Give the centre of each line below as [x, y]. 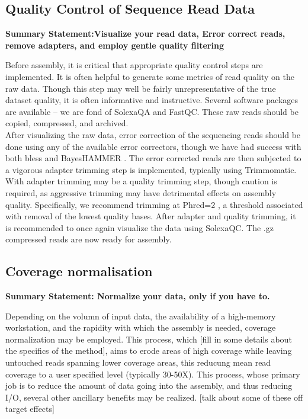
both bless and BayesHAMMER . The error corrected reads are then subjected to [153, 158]
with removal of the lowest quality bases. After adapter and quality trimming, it [151, 216]
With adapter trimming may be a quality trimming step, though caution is [141, 181]
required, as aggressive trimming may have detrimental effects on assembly [141, 192]
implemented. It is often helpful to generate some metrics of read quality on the [150, 76]
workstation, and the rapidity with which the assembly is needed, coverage [141, 327]
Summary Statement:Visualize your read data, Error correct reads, [145, 33]
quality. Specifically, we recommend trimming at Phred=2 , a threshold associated [154, 204]
